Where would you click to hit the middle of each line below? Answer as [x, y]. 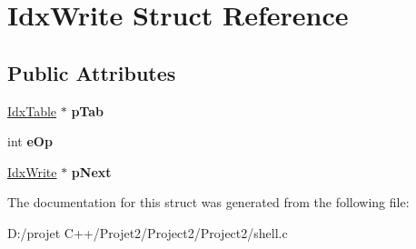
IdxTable [32, 110]
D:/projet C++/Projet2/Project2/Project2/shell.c [148, 232]
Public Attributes [92, 72]
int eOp [30, 141]
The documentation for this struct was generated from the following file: [208, 202]
